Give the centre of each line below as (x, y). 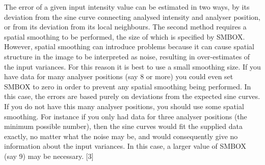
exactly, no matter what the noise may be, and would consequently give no (121, 136)
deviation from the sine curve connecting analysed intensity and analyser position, (132, 16)
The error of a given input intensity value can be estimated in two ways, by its (127, 7)
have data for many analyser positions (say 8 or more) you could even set (119, 76)
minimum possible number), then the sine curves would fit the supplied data (123, 126)
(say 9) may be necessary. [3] (49, 156)
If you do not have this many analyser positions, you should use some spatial (124, 106)
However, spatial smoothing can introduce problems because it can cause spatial (129, 46)
